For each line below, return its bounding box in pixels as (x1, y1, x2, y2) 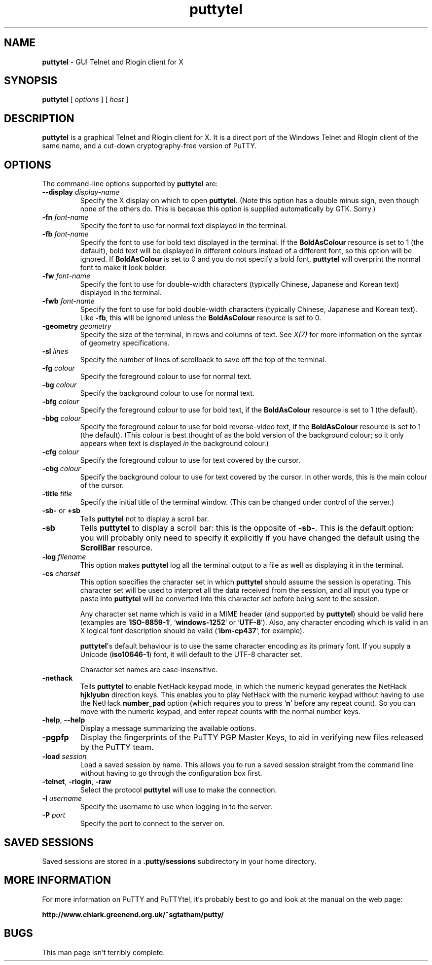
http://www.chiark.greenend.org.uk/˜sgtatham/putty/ (42, 910, 224, 919)
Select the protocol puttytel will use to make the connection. (80, 786, 277, 794)
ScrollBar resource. (80, 543, 153, 553)
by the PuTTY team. (80, 742, 154, 753)
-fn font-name (42, 213, 89, 222)
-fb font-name (42, 230, 89, 239)
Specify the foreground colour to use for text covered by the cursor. (80, 456, 301, 465)
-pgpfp (42, 732, 69, 743)
